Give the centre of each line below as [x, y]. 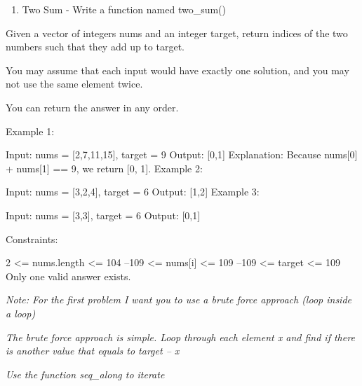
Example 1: [30, 131]
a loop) [21, 313]
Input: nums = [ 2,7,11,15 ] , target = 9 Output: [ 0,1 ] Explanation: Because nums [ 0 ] [182, 154]
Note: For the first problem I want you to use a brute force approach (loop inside [179, 299]
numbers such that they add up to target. [95, 47]
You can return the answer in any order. [92, 107]
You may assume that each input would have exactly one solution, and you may [177, 70]
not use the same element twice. [74, 84]
